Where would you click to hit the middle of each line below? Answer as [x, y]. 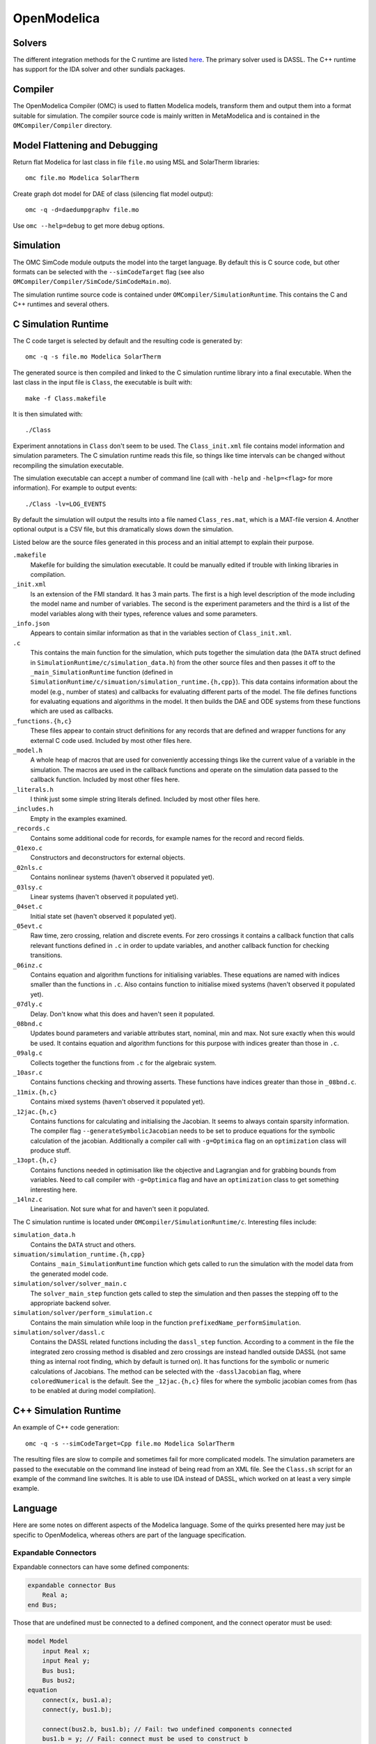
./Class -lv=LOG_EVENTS [66, 504]
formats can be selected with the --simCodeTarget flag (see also [109, 271]
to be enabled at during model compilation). [93, 1391]
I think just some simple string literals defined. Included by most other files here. [145, 799]
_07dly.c [28, 1004]
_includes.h [33, 809]
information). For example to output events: [75, 488]
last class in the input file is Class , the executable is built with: [103, 382]
